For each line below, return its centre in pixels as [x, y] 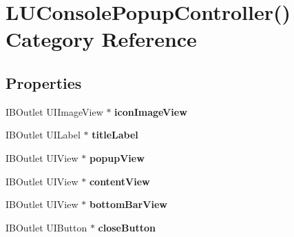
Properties [44, 82]
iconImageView [151, 111]
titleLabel [115, 135]
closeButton [127, 227]
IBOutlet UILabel [43, 135]
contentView [119, 181]
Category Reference [101, 39]
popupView [117, 157]
